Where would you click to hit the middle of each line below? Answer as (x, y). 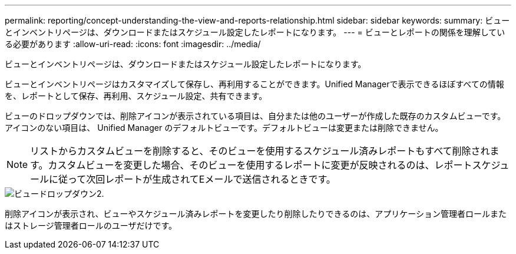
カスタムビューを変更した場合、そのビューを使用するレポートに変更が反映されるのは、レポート (260, 165)
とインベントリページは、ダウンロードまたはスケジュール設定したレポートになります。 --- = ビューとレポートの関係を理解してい (255, 32)
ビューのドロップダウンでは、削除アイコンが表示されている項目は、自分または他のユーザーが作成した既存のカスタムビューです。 (255, 116)
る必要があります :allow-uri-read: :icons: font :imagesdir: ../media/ (133, 44)
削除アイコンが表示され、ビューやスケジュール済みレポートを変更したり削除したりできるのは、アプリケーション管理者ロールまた (256, 214)
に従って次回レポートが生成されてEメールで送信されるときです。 (192, 179)
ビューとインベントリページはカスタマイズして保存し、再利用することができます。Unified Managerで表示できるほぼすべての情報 (254, 84)
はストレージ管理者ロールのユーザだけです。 (91, 225)
